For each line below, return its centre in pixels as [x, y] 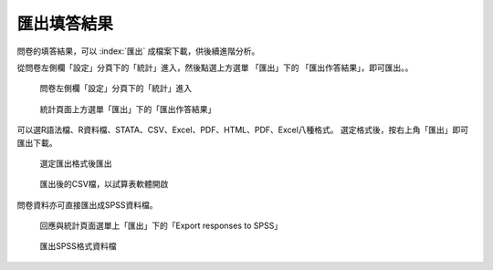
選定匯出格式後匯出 [76, 163]
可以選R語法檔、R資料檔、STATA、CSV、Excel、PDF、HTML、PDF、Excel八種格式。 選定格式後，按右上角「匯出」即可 [243, 130]
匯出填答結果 [65, 24]
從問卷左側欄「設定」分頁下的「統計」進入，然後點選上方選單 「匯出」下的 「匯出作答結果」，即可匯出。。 [215, 67]
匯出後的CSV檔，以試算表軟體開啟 [104, 184]
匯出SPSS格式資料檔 [78, 246]
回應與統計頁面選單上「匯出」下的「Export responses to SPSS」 [161, 226]
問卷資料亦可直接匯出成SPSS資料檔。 [87, 204]
